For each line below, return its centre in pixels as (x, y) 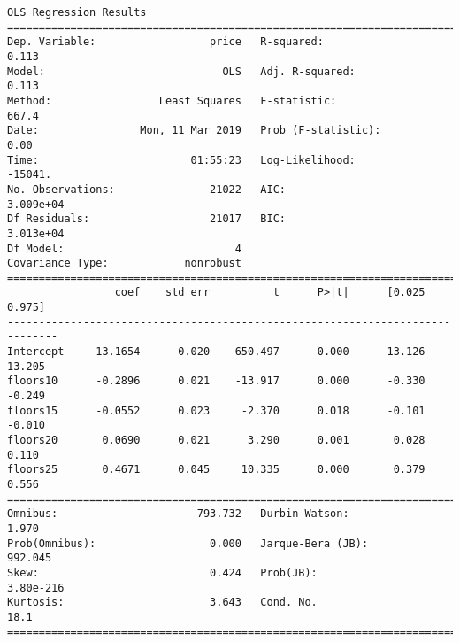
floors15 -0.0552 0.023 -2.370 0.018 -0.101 (216, 410)
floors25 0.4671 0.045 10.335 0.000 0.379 (216, 470)
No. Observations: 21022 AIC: (146, 189)
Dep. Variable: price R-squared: (165, 42)
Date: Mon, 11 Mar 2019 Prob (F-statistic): (194, 131)
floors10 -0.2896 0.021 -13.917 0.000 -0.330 (216, 381)
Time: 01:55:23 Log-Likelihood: (181, 160)
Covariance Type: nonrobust (124, 263)
